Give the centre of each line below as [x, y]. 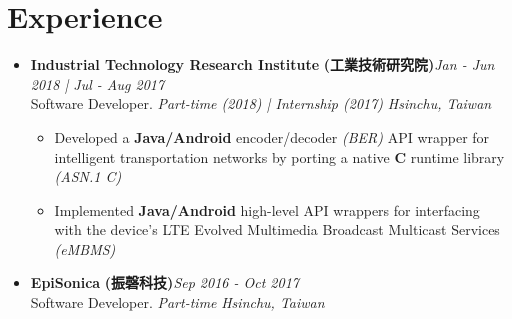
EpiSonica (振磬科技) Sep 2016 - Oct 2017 [164, 282]
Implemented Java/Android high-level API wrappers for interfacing [267, 209]
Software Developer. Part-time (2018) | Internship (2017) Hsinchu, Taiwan [261, 103]
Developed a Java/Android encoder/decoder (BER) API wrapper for [272, 136]
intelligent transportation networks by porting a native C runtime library [279, 156]
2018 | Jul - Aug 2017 [97, 83]
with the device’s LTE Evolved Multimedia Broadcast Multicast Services [277, 229]
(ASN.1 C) [88, 176]
